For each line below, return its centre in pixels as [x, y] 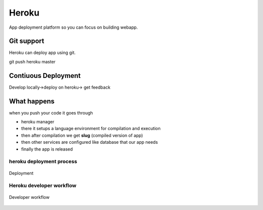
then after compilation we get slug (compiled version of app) [82, 135]
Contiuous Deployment [45, 76]
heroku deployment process [43, 162]
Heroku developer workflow [43, 186]
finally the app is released [47, 149]
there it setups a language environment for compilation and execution [91, 129]
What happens [32, 101]
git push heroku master [32, 61]
